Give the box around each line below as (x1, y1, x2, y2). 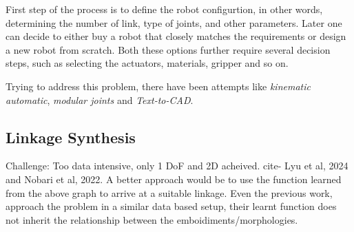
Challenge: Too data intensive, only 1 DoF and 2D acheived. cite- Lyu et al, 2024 (6, 158, 348, 173)
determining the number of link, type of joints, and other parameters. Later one (6, 15, 342, 30)
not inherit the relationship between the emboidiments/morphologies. (6, 212, 298, 226)
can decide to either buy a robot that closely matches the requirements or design (6, 29, 346, 43)
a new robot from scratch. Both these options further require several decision (6, 42, 331, 56)
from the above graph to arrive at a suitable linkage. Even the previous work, (6, 185, 333, 200)
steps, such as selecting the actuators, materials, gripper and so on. (6, 56, 289, 70)
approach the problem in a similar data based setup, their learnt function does (6, 199, 337, 213)
